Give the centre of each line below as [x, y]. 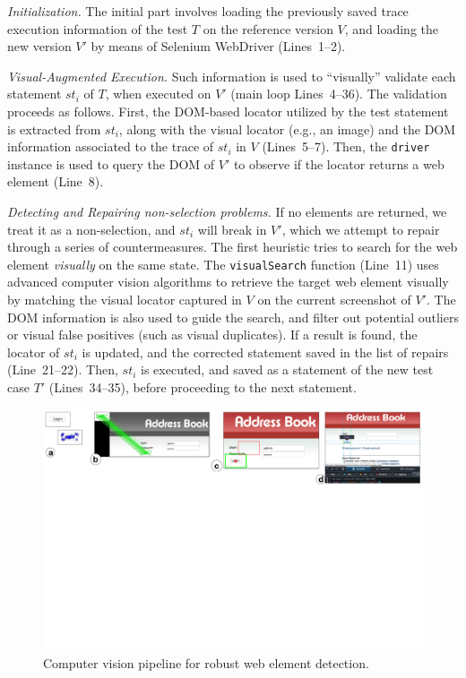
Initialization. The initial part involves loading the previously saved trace [208, 11]
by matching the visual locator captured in [125, 300]
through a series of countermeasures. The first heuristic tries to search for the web [233, 247]
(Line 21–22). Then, [63, 369]
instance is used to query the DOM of [111, 163]
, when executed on [158, 94]
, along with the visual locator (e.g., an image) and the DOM [287, 129]
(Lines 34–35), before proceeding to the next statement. [203, 387]
